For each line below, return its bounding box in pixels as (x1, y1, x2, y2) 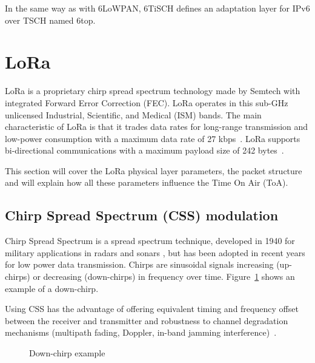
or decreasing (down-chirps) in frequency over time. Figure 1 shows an (33, 270, 295, 283)
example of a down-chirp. (5, 282, 99, 294)
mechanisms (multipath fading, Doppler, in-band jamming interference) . (5, 326, 277, 339)
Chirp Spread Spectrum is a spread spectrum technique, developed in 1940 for (5, 234, 295, 247)
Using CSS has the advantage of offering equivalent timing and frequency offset (5, 302, 299, 315)
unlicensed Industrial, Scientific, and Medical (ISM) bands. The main (5, 108, 262, 121)
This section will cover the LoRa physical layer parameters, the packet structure (5, 164, 302, 177)
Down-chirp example (29, 347, 105, 359)
